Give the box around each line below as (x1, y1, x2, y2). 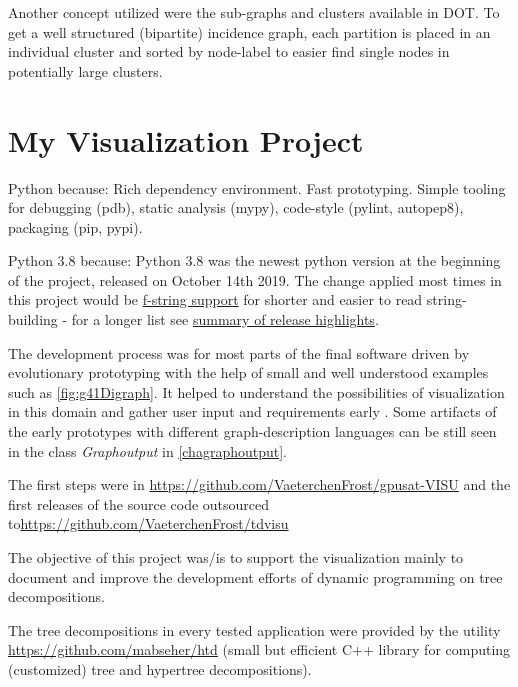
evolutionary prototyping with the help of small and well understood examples (8, 362, 489, 383)
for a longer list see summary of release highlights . (71, 309, 379, 330)
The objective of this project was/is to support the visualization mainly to (8, 547, 464, 567)
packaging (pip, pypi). (8, 216, 143, 237)
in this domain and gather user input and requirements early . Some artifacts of (8, 401, 497, 422)
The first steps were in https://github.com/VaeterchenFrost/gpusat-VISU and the (8, 474, 511, 495)
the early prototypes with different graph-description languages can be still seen (8, 421, 497, 442)
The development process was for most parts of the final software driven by (8, 342, 470, 363)
